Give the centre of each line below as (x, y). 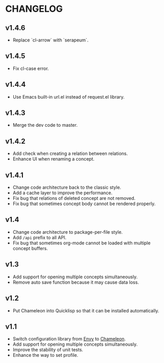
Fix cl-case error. (31, 68)
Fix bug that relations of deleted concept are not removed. (74, 198)
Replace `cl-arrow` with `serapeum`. (51, 40)
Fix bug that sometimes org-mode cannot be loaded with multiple (81, 243)
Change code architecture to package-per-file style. (68, 232)
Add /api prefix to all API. (39, 237)
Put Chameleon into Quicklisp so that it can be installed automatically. (86, 310)
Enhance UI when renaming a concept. (53, 159)
